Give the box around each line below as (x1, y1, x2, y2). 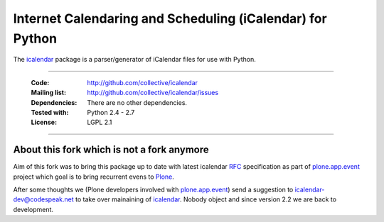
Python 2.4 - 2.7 (87, 108, 135, 116)
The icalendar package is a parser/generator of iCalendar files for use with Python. (13, 55, 256, 64)
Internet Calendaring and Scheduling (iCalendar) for (13, 11, 327, 26)
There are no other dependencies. (87, 98, 188, 106)
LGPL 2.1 (87, 118, 112, 127)
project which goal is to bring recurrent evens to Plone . (13, 172, 174, 181)
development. (13, 205, 53, 213)
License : (31, 118, 57, 127)
